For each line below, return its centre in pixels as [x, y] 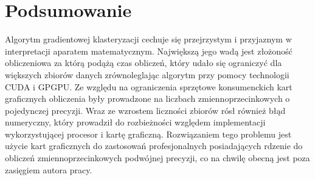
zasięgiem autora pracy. [49, 169]
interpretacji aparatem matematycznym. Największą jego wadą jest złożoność [149, 51]
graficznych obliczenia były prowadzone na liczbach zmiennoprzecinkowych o [147, 98]
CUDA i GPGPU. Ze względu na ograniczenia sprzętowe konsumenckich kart [149, 86]
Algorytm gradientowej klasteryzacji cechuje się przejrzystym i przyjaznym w [148, 39]
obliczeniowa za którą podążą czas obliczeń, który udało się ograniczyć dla [144, 63]
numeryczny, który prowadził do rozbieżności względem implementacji [135, 122]
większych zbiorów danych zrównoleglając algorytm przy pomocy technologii [147, 74]
